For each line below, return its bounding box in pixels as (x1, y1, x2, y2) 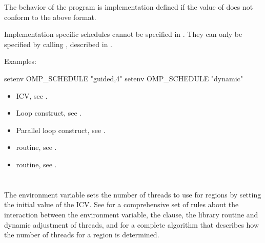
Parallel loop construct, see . (16, 124, 106, 135)
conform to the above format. (4, 11, 96, 22)
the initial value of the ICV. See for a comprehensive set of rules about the (4, 199, 239, 210)
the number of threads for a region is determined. (4, 229, 159, 240)
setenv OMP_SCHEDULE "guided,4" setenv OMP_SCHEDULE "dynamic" (4, 73, 243, 83)
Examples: (4, 56, 36, 67)
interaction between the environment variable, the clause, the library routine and (4, 209, 258, 219)
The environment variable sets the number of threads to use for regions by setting (4, 189, 261, 200)
